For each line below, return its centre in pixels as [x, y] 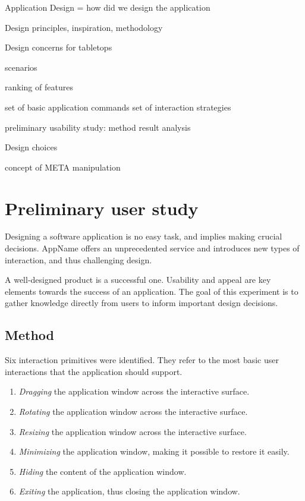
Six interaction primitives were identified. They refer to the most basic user [142, 360]
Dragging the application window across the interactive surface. [134, 391]
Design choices [31, 147]
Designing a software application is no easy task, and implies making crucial [144, 236]
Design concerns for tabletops [59, 47]
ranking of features [39, 87]
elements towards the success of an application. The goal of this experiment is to [152, 291]
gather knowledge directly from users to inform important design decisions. [142, 303]
